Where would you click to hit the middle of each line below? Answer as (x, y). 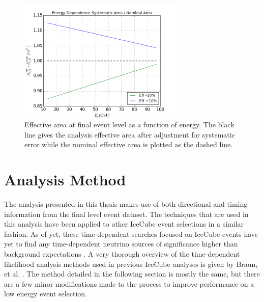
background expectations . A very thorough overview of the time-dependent (122, 254)
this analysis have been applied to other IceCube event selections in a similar (124, 224)
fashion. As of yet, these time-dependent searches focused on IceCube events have (131, 234)
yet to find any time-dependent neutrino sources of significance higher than (121, 244)
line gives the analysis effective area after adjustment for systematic (130, 134)
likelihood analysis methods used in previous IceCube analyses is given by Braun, (131, 264)
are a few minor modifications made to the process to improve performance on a (129, 283)
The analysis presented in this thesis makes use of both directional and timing (126, 204)
